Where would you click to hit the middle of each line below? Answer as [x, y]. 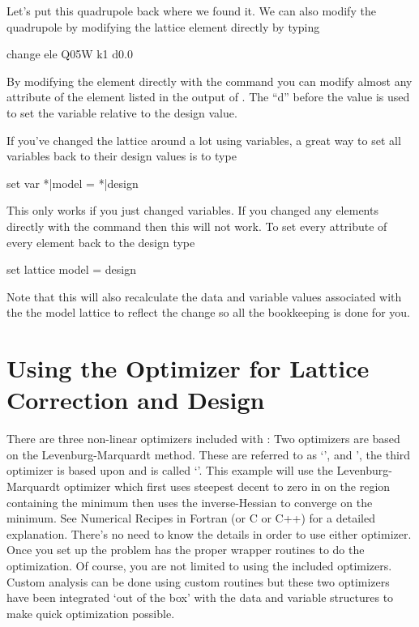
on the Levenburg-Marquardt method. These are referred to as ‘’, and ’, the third [209, 454]
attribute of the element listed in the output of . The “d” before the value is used [208, 97]
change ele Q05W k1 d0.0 [70, 54]
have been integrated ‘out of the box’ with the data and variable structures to [200, 597]
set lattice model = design [71, 269]
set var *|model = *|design [73, 183]
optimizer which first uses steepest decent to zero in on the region [227, 486]
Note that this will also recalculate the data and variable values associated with [204, 296]
